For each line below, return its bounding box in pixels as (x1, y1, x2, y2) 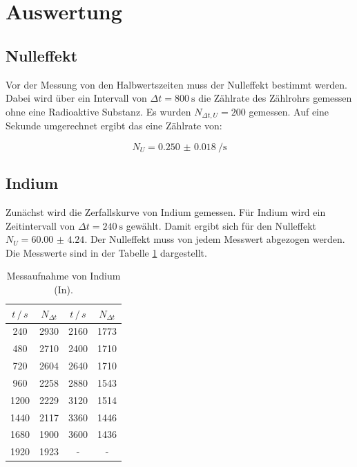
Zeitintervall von (6, 218, 75, 232)
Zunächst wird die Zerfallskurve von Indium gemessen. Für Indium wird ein (6, 205, 326, 219)
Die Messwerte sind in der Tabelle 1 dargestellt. (6, 245, 207, 259)
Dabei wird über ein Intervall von (6, 91, 147, 105)
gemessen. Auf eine (249, 104, 329, 118)
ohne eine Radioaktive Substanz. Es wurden (6, 104, 191, 118)
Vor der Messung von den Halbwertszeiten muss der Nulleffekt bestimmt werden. (6, 77, 347, 91)
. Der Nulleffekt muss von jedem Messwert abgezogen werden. (84, 232, 345, 246)
